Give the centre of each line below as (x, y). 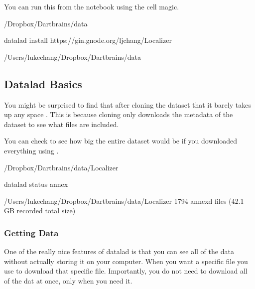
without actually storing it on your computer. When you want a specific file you (126, 261)
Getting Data (31, 232)
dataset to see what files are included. (62, 124)
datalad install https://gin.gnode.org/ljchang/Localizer (88, 40)
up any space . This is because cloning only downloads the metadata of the (119, 114)
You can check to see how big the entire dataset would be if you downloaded (121, 141)
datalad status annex (36, 184)
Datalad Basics (43, 83)
